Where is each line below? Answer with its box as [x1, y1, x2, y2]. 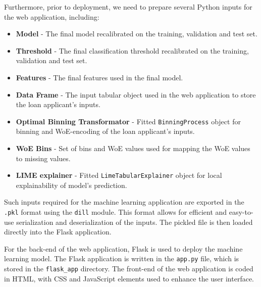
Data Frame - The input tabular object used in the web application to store [16, 89, 256, 100]
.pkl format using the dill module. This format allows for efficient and [4, 207, 227, 217]
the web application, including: [4, 11, 99, 22]
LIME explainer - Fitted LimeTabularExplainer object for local [16, 170, 222, 180]
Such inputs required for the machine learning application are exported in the [4, 197, 244, 207]
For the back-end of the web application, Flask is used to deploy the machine [4, 243, 243, 254]
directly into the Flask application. [4, 226, 112, 237]
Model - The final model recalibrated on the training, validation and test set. [16, 28, 257, 39]
